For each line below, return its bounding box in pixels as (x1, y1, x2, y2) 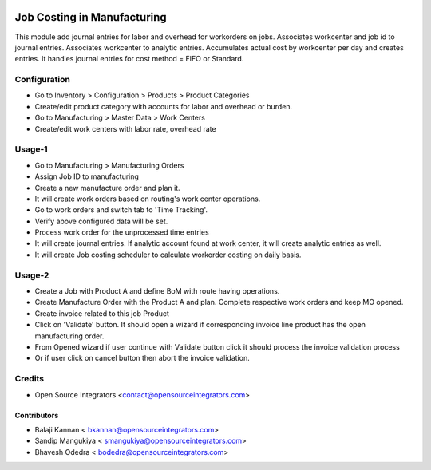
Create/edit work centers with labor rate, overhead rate (34, 124, 216, 133)
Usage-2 (14, 270, 49, 281)
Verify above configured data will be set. (34, 216, 168, 226)
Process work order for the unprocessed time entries (34, 227, 209, 237)
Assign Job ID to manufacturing (34, 172, 140, 181)
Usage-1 (14, 144, 48, 155)
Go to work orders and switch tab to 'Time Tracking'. (34, 205, 208, 215)
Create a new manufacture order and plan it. (34, 183, 180, 192)
